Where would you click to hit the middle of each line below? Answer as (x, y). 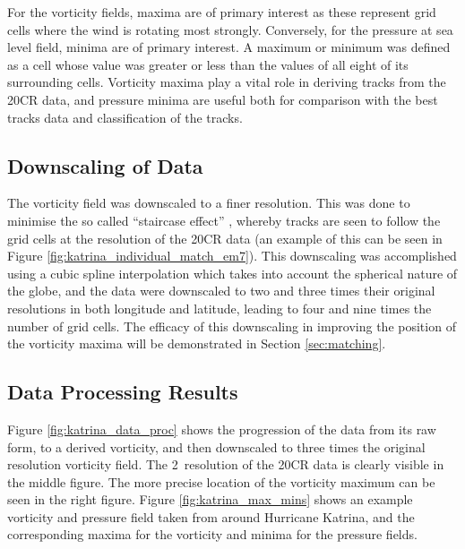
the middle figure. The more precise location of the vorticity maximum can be (221, 481)
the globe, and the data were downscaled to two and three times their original (221, 291)
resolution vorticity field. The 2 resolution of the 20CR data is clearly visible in (226, 464)
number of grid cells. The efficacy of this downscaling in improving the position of (232, 326)
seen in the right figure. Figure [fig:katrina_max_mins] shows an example (210, 499)
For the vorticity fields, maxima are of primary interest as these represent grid (222, 12)
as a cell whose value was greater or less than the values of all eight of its (208, 64)
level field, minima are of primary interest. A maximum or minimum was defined (229, 47)
